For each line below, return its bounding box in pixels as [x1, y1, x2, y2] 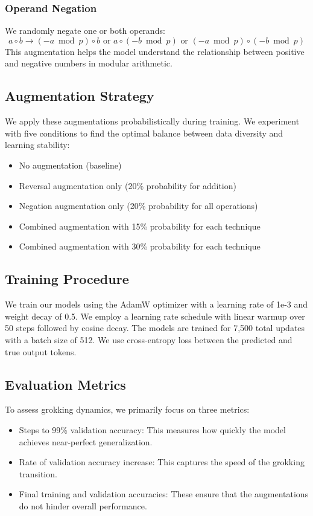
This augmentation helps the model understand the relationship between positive [5, 45, 305, 57]
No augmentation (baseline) [19, 158, 122, 171]
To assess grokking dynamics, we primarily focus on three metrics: [5, 403, 250, 416]
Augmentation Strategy [5, 86, 154, 105]
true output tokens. [5, 345, 77, 358]
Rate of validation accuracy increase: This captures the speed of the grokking [19, 456, 305, 468]
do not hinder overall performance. [19, 499, 147, 512]
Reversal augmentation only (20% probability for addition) [19, 179, 236, 192]
